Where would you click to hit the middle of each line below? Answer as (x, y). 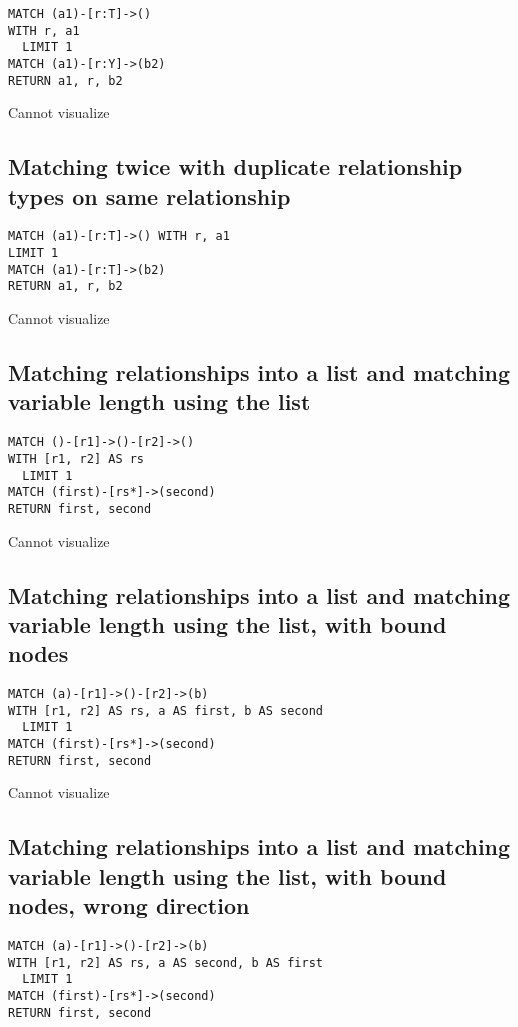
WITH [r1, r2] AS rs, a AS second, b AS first (165, 962)
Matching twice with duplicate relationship (235, 166)
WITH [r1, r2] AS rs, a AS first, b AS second (165, 710)
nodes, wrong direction (129, 905)
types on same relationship (149, 195)
